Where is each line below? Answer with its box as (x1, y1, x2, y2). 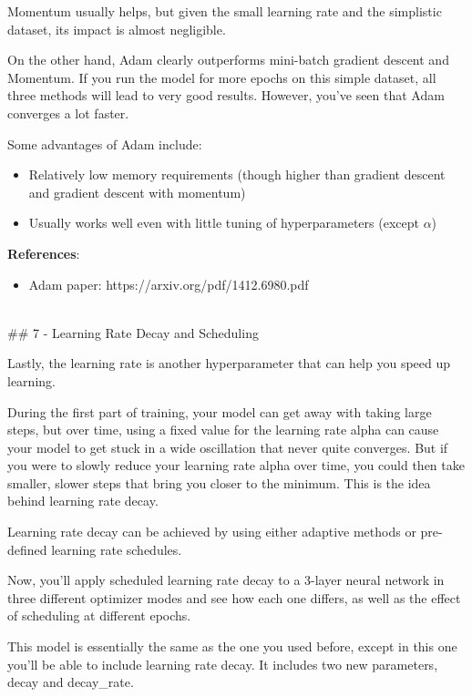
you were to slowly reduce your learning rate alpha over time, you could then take (7, 456, 465, 475)
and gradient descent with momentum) (28, 182, 246, 201)
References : (7, 243, 80, 262)
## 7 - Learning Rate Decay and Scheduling (7, 323, 259, 342)
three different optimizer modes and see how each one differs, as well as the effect (7, 588, 461, 607)
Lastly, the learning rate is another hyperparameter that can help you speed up (7, 354, 451, 373)
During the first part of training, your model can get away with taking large (7, 402, 432, 421)
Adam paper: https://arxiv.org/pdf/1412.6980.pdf (28, 274, 309, 293)
